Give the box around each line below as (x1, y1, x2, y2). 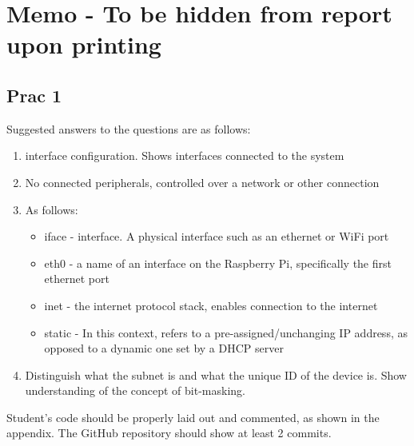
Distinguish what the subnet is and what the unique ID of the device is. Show (25, 366, 407, 383)
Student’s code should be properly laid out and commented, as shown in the (6, 408, 380, 425)
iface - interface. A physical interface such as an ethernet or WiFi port (44, 228, 389, 245)
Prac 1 (6, 82, 62, 107)
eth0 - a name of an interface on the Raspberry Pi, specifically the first (44, 254, 392, 271)
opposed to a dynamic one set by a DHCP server (44, 340, 284, 356)
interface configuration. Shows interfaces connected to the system (25, 147, 344, 164)
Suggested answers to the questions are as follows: (6, 120, 251, 137)
